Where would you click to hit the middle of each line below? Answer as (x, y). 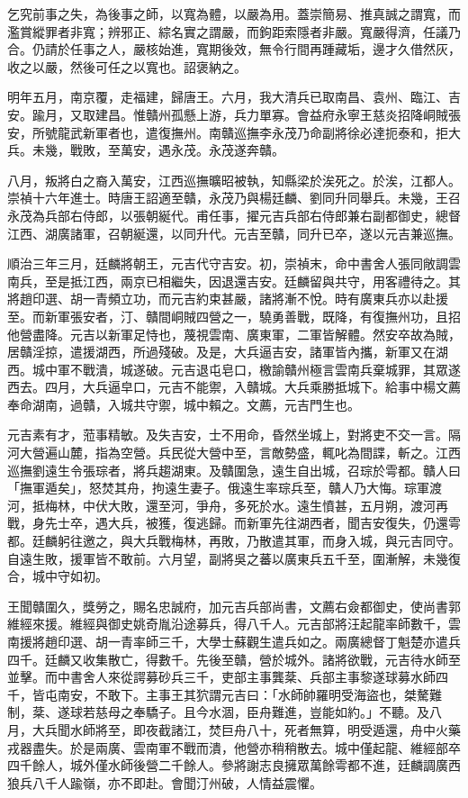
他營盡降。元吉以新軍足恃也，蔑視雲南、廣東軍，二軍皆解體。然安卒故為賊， (234, 334)
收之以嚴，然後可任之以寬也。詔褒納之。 (127, 66)
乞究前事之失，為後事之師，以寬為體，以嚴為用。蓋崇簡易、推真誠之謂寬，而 (234, 14)
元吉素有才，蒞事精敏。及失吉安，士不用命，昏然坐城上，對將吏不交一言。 (228, 435)
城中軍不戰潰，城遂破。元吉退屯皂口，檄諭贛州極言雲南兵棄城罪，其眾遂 (246, 369)
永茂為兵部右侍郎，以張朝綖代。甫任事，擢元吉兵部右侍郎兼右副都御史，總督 (234, 215)
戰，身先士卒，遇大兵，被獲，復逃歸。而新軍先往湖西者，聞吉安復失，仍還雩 (234, 523)
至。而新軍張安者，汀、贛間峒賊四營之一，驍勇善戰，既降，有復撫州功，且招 (234, 316)
